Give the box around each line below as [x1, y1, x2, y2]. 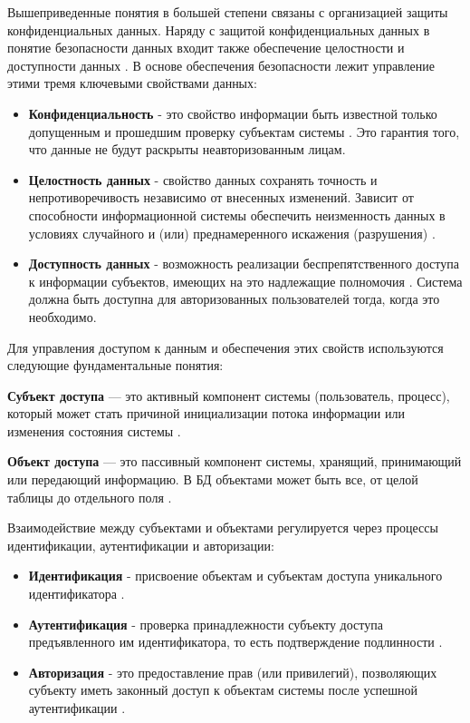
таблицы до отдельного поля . [7, 487, 172, 506]
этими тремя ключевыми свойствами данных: [7, 73, 257, 93]
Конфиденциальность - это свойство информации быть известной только [28, 103, 437, 122]
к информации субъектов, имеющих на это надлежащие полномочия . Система [28, 271, 463, 290]
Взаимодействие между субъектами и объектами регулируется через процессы [7, 518, 438, 537]
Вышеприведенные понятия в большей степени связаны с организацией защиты [7, 3, 448, 21]
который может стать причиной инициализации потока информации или [7, 404, 405, 423]
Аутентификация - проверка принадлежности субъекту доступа [28, 614, 383, 633]
